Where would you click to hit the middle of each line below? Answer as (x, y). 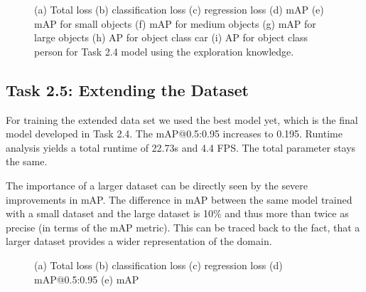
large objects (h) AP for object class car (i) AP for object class (171, 37)
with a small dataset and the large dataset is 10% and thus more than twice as (177, 213)
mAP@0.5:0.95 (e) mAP (87, 279)
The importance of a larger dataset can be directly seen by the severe (157, 185)
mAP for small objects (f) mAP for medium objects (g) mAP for (175, 23)
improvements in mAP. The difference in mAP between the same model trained (179, 199)
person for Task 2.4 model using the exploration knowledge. (164, 51)
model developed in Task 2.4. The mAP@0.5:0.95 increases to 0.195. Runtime (174, 134)
